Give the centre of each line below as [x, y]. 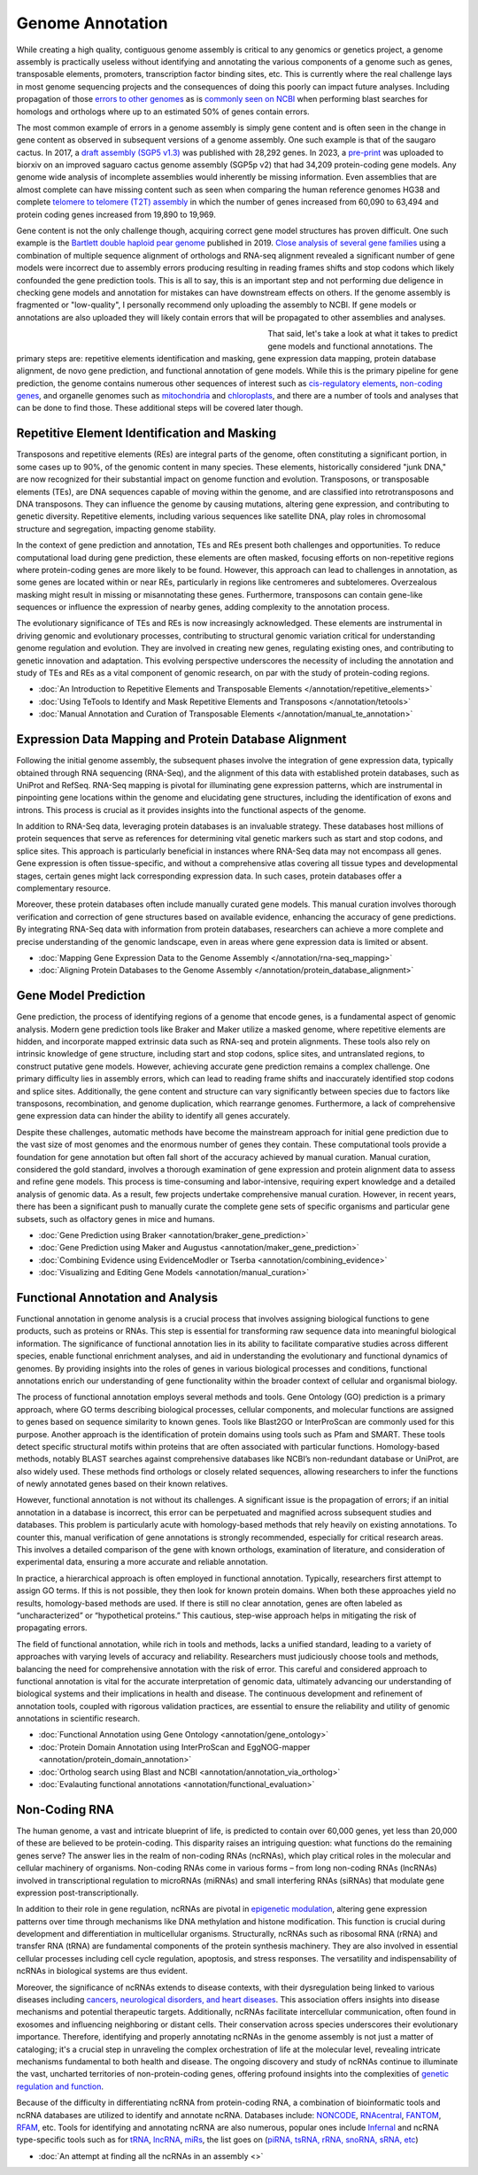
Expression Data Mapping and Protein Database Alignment [181, 739]
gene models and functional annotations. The [351, 346]
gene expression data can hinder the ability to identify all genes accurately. [154, 1116]
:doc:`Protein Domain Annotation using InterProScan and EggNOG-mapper [174, 1747]
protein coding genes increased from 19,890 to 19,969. [116, 214]
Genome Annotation [92, 23]
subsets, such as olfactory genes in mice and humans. [116, 1219]
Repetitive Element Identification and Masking [146, 433]
